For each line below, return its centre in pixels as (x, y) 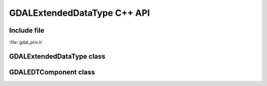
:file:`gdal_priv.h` (26, 43)
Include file (27, 30)
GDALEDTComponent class (52, 72)
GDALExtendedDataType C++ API (80, 13)
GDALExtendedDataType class (57, 56)
